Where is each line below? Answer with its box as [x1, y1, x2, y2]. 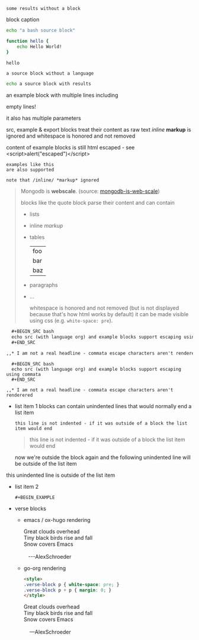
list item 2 [14, 483, 39, 490]
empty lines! [6, 103, 37, 110]
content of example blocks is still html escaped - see [6, 144, 135, 151]
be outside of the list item [14, 460, 77, 467]
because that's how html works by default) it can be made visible [29, 311, 189, 318]
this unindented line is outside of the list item [6, 472, 115, 479]
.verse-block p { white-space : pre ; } [23, 581, 120, 587]
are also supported [6, 167, 54, 173]
